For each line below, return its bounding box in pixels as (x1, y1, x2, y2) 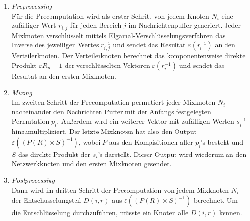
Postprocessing (11, 175, 55, 185)
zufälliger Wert (11, 20, 56, 30)
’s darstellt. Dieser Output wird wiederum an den (98, 149, 247, 159)
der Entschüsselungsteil (11, 195, 81, 205)
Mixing (11, 87, 32, 97)
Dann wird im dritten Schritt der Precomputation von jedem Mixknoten (11, 184, 229, 195)
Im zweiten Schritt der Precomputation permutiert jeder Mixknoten (11, 97, 216, 107)
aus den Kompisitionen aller (109, 136, 193, 147)
